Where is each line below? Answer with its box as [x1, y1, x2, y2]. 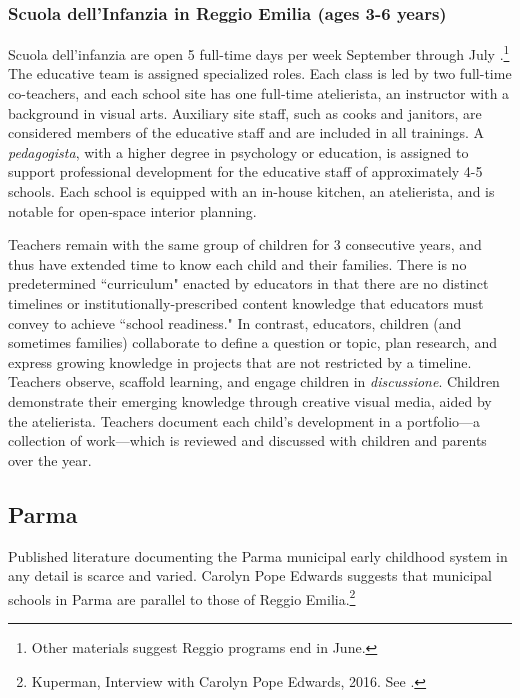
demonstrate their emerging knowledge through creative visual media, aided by [8, 390, 492, 411]
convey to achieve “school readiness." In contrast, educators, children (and [8, 312, 462, 333]
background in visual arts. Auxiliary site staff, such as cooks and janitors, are [8, 102, 482, 123]
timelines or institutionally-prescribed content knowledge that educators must [8, 293, 484, 313]
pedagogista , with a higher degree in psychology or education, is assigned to [8, 141, 469, 162]
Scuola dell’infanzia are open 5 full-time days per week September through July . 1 [8, 41, 510, 64]
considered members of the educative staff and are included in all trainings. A [8, 122, 485, 143]
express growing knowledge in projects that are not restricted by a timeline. [8, 351, 472, 372]
